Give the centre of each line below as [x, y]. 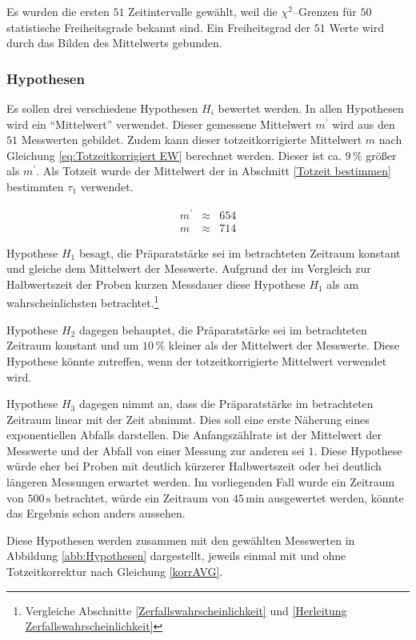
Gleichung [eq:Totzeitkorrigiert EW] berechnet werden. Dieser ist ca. [174, 155]
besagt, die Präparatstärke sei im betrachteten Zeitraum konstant [240, 252]
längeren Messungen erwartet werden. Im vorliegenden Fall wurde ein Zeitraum [201, 482]
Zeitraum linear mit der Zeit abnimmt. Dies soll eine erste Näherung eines [188, 419]
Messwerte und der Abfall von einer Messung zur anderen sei [156, 450]
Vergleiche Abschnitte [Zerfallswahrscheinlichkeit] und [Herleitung [186, 610]
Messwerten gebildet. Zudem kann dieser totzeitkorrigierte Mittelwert [192, 140]
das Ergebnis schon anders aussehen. [96, 513]
